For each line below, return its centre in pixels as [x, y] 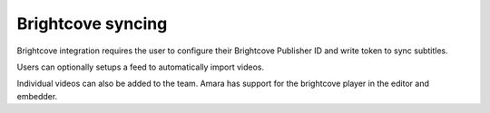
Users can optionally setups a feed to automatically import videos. [141, 67]
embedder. [37, 96]
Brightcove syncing [92, 24]
